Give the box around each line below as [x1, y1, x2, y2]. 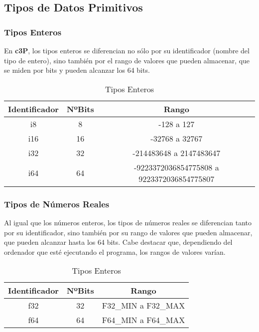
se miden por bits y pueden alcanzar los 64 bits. [4, 65, 150, 75]
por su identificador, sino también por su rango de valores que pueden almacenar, [4, 227, 253, 237]
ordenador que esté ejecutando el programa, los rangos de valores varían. [4, 246, 226, 257]
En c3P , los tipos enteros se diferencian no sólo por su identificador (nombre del [4, 45, 250, 55]
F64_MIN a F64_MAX [102, 314, 185, 326]
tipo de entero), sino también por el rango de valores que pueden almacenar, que [4, 55, 250, 65]
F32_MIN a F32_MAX [102, 300, 185, 312]
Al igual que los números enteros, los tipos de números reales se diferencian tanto [4, 217, 252, 227]
